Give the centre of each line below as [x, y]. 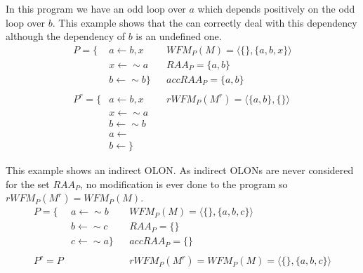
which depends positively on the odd [276, 8]
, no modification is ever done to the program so [184, 184]
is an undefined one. [179, 36]
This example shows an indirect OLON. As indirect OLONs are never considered [180, 170]
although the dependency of [65, 36]
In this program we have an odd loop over [96, 8]
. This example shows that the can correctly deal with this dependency [205, 22]
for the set [28, 184]
